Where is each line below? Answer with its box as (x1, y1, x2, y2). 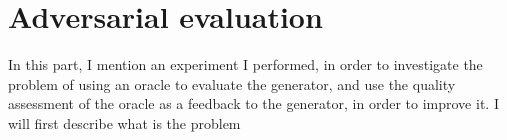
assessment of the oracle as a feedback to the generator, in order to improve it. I (8, 93, 499, 114)
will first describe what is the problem (8, 112, 241, 133)
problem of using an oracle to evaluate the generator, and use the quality (8, 73, 456, 94)
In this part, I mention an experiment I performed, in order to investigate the (8, 54, 483, 75)
